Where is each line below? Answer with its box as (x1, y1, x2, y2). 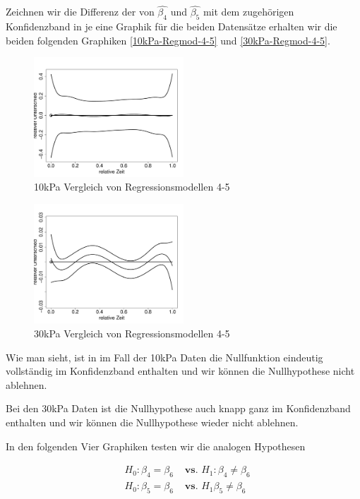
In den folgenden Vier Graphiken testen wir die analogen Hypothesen (6, 438, 306, 453)
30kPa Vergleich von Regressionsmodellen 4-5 (34, 326, 230, 341)
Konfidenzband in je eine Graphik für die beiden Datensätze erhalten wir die (6, 19, 337, 34)
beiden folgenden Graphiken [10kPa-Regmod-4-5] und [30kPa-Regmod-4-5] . (6, 32, 330, 47)
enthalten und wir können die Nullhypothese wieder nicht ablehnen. (6, 415, 299, 430)
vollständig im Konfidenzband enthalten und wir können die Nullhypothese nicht (6, 363, 355, 378)
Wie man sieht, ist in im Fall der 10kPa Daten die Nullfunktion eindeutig (6, 349, 323, 364)
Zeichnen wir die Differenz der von (6, 4, 155, 19)
